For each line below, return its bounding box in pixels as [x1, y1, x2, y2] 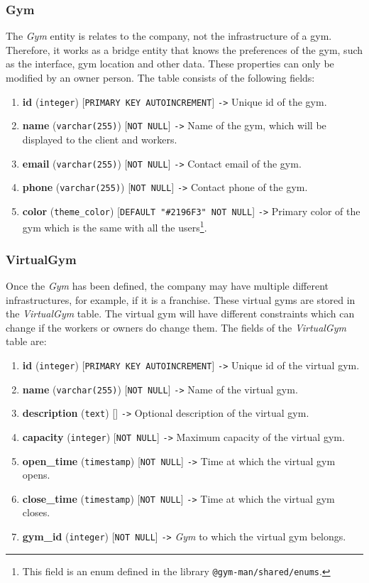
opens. [22, 467, 50, 482]
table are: [6, 334, 47, 349]
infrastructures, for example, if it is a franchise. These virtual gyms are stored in [6, 292, 356, 307]
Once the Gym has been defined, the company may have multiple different [6, 278, 329, 293]
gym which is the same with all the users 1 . [22, 218, 207, 235]
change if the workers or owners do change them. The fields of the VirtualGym [6, 320, 346, 334]
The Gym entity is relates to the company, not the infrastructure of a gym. [6, 28, 332, 43]
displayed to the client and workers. [22, 131, 177, 146]
